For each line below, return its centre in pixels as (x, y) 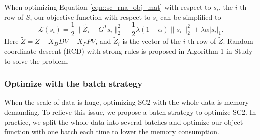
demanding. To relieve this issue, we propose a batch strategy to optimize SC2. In (130, 112)
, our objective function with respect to (90, 16)
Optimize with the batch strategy (73, 83)
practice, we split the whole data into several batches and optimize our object (124, 122)
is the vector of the (152, 41)
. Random (238, 41)
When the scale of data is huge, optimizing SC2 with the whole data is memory (127, 102)
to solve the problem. (37, 61)
